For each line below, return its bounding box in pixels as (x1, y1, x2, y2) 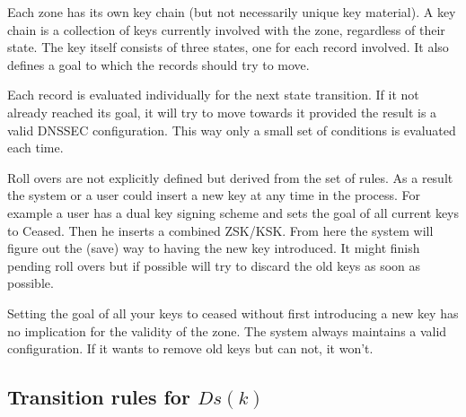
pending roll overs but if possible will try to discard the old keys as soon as (7, 256, 421, 274)
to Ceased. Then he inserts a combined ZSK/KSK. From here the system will (7, 221, 434, 239)
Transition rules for (7, 383, 190, 411)
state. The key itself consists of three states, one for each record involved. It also (7, 38, 449, 56)
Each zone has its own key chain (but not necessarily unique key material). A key (7, 3, 456, 21)
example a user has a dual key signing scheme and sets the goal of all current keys (7, 203, 460, 222)
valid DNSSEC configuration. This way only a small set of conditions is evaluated (7, 120, 456, 139)
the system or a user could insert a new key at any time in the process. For (7, 186, 421, 204)
